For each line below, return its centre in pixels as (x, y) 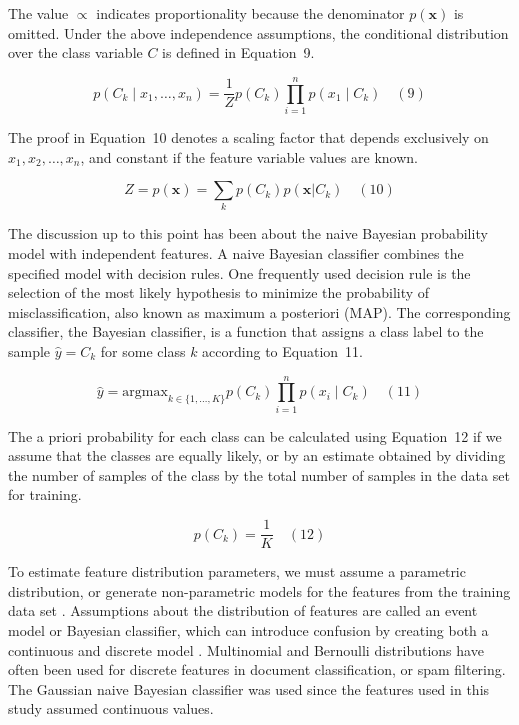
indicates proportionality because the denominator (250, 13)
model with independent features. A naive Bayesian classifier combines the (236, 253)
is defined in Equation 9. (238, 52)
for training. (45, 494)
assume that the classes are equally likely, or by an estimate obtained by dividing (257, 455)
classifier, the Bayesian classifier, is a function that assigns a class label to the (246, 331)
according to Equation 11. (282, 350)
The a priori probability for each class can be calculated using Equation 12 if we (255, 435)
